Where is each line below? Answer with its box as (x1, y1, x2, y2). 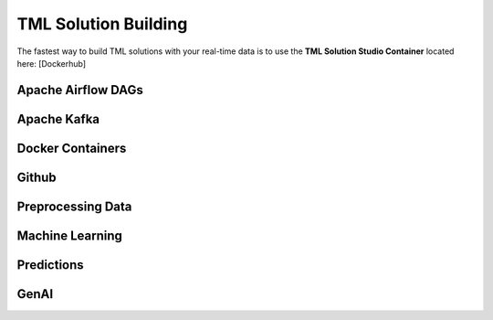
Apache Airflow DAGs (16, 82, 143, 98)
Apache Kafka (16, 111, 100, 127)
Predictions (16, 257, 84, 272)
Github (16, 169, 57, 185)
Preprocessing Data (16, 198, 132, 214)
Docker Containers (16, 140, 127, 155)
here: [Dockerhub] (16, 58, 87, 69)
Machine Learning (16, 228, 123, 243)
